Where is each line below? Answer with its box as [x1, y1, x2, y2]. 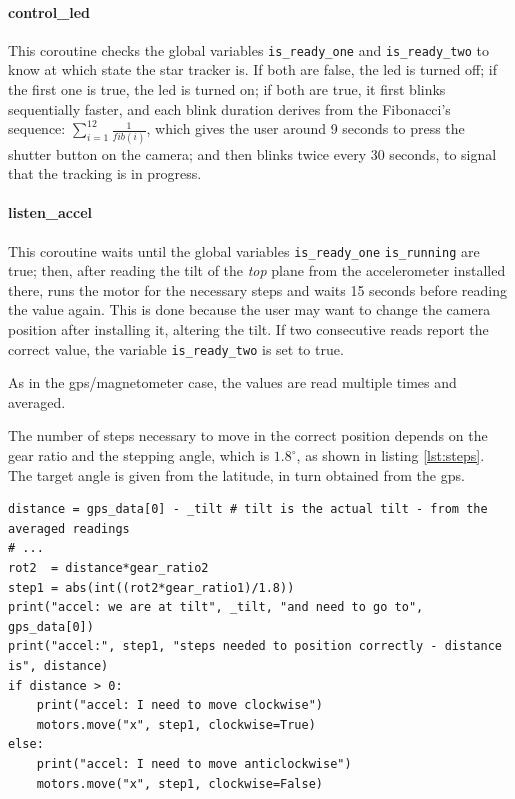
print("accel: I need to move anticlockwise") [36, 756, 352, 771]
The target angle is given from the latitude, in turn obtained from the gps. [8, 464, 465, 485]
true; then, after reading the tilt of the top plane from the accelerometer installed [8, 260, 506, 281]
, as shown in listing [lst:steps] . [296, 445, 485, 465]
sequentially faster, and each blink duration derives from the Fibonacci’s [8, 98, 451, 119]
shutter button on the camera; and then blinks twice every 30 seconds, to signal [8, 143, 497, 164]
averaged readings [8, 521, 130, 536]
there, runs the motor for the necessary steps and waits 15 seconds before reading [8, 279, 508, 300]
